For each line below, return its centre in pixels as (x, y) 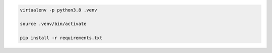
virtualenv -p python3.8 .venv (59, 10)
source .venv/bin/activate (53, 24)
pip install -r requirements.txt (61, 38)
